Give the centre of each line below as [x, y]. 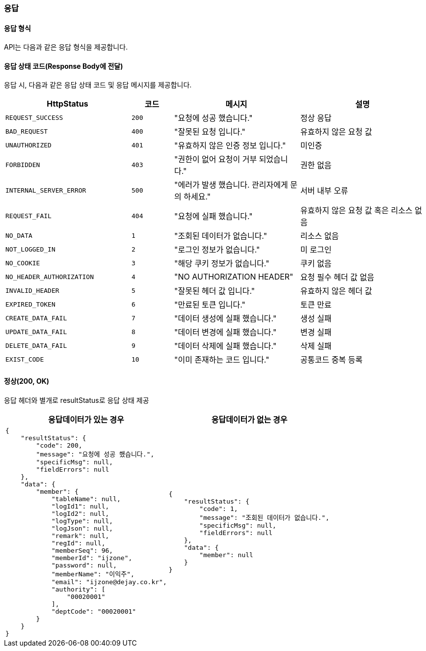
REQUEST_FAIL [28, 216]
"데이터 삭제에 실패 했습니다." [226, 346]
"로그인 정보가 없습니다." [217, 250]
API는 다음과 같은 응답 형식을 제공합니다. [66, 47]
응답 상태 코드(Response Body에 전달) [64, 66]
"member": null [226, 555]
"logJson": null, [82, 528]
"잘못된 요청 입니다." [210, 132]
